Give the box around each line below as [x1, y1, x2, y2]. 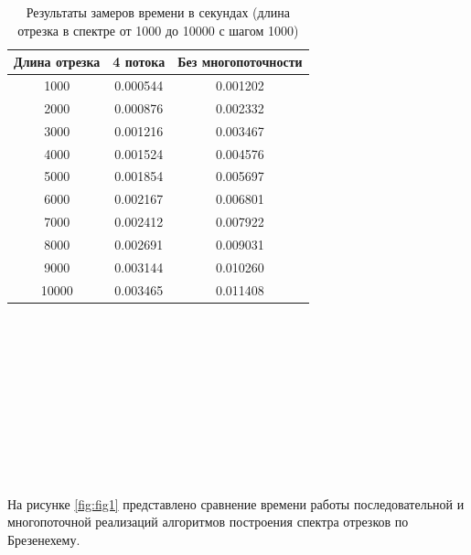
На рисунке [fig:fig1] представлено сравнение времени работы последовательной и [7, 494, 465, 513]
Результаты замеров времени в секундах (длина [26, 3, 290, 21]
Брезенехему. [7, 529, 80, 549]
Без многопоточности [177, 52, 303, 71]
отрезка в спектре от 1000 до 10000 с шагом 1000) [17, 20, 299, 39]
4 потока [112, 52, 166, 71]
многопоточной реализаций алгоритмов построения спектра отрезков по [7, 512, 409, 531]
